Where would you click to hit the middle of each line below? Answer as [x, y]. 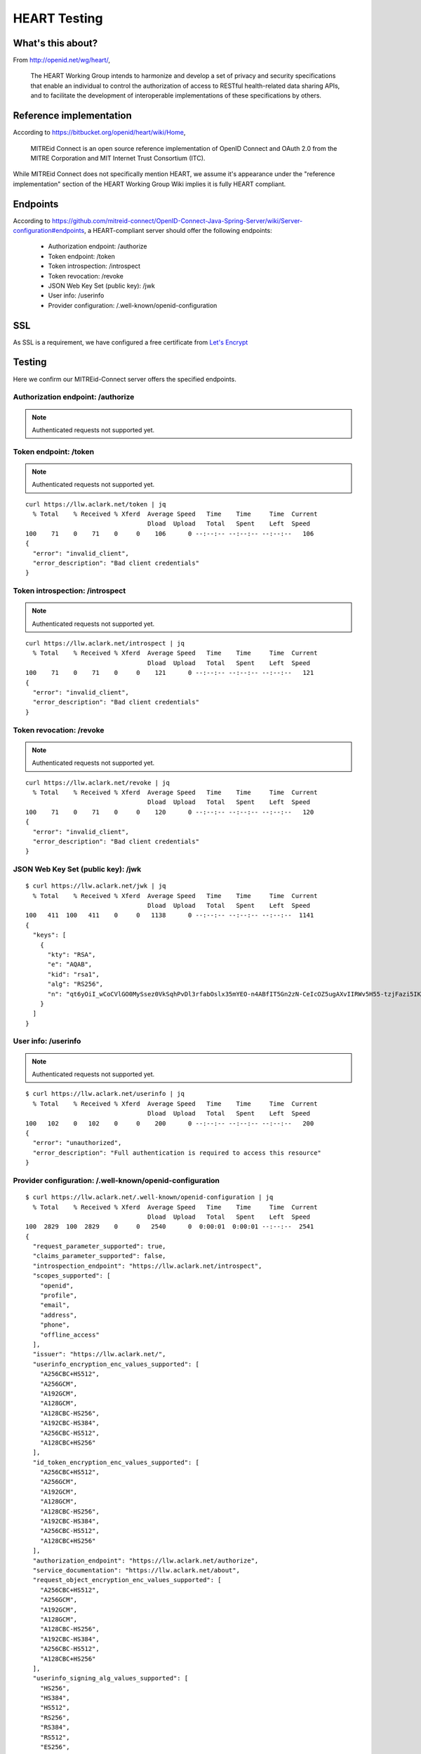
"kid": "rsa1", [73, 974]
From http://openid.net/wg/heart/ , [61, 60]
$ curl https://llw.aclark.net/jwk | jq [96, 886]
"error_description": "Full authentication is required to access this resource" [177, 1153]
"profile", [59, 1296]
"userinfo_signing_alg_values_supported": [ [111, 1678]
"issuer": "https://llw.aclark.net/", [99, 1354]
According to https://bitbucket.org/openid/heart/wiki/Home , [99, 133]
